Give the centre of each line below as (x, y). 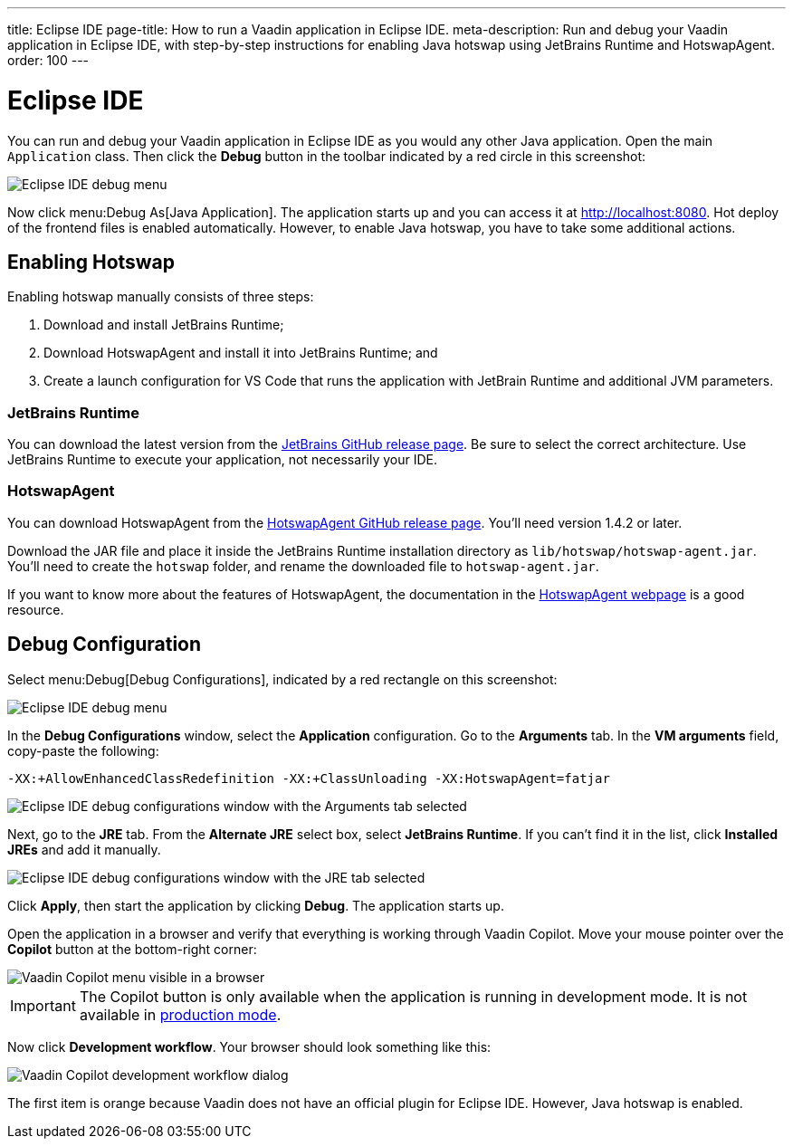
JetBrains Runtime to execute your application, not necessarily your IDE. (222, 460)
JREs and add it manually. (84, 849)
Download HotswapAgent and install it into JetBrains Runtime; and (241, 353)
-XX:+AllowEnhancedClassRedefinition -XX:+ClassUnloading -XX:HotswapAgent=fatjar (309, 778)
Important (43, 1005)
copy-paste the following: (83, 750)
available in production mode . (180, 1014)
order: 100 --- (48, 60)
